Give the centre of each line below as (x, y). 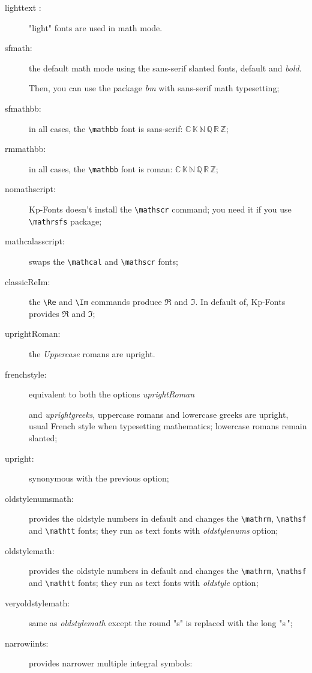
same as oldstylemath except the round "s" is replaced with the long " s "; (161, 623)
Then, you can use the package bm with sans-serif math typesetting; (154, 88)
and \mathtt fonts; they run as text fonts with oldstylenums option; (154, 530)
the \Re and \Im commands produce (95, 302)
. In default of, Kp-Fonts (240, 302)
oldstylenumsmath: (39, 498)
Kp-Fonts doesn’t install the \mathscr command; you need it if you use (160, 209)
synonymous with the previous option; (99, 478)
